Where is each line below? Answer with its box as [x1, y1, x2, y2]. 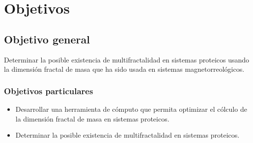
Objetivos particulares [4, 84, 93, 97]
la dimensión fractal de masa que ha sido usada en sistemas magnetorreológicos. [4, 64, 245, 74]
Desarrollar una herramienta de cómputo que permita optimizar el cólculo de [15, 103, 247, 114]
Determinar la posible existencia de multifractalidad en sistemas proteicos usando [4, 54, 250, 64]
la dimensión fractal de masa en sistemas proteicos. [15, 113, 169, 123]
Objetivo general [4, 31, 90, 46]
